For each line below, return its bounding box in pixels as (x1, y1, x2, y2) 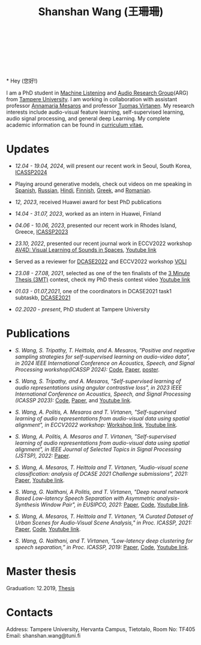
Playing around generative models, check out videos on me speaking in (14, 181, 192, 188)
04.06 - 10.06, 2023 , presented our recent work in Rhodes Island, (14, 222, 177, 229)
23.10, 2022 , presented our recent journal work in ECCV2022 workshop (14, 240, 192, 247)
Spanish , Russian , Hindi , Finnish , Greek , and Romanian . (14, 187, 152, 194)
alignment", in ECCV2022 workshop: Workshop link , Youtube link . (14, 422, 178, 429)
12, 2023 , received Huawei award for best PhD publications (14, 199, 162, 206)
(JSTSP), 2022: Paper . (14, 452, 71, 460)
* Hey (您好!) (6, 77, 38, 84)
